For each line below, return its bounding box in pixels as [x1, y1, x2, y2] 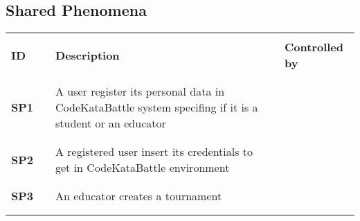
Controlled [285, 39, 344, 55]
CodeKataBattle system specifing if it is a [55, 99, 258, 116]
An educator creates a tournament [55, 188, 222, 204]
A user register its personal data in [55, 83, 225, 100]
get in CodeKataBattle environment [55, 159, 230, 176]
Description [55, 46, 120, 63]
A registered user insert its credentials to [55, 143, 253, 160]
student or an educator [55, 115, 166, 132]
